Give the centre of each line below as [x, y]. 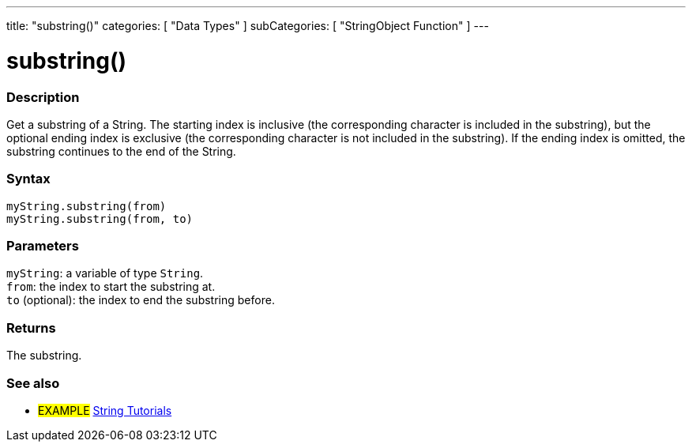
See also [33, 383]
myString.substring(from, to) [100, 218]
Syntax [28, 179]
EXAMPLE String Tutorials [105, 410]
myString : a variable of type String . [105, 273]
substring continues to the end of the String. [121, 151]
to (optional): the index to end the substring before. [141, 300]
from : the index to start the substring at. [111, 287]
